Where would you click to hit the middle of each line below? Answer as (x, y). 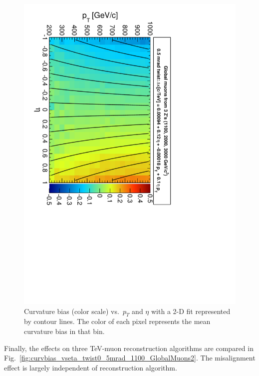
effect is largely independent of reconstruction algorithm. (91, 367)
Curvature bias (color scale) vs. (72, 311)
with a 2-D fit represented (191, 311)
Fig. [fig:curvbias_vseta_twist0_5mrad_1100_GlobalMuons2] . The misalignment (130, 358)
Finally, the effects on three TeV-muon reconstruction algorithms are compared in (129, 348)
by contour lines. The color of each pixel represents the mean (117, 321)
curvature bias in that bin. (64, 331)
